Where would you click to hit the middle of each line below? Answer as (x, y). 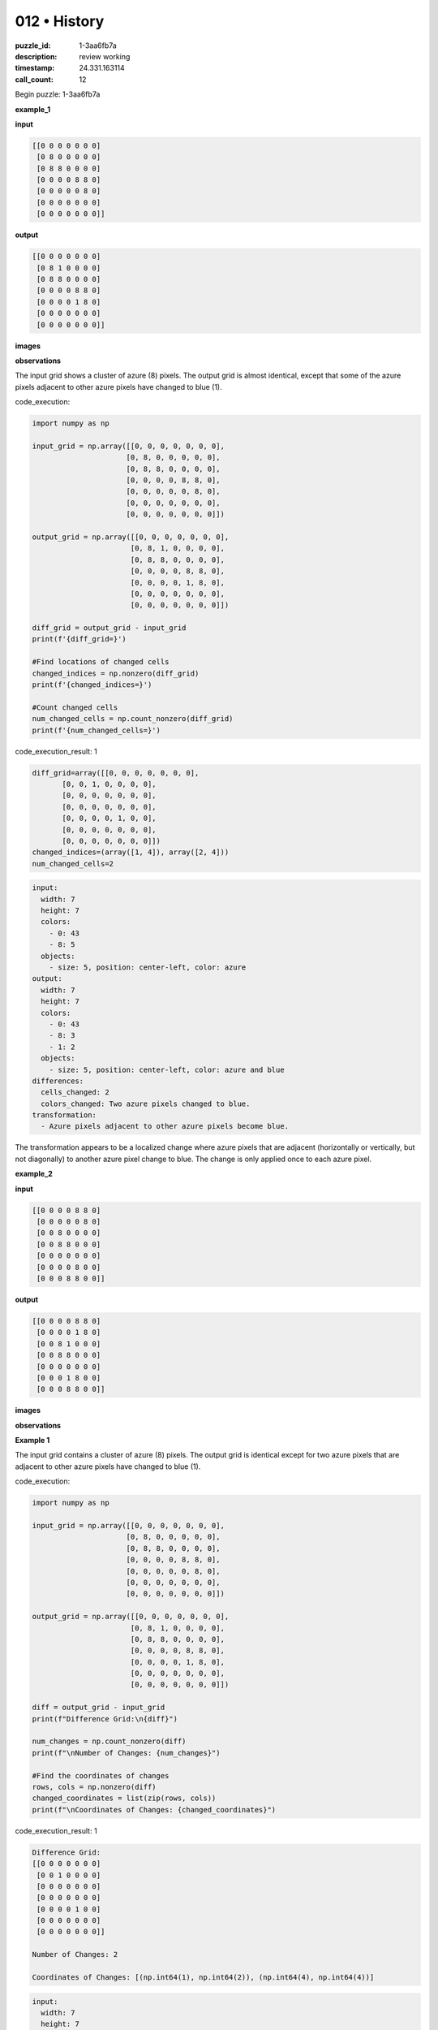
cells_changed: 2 (75, 1093)
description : (36, 56)
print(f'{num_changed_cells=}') (97, 730)
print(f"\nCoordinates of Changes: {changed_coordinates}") (154, 1810)
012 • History (60, 21)
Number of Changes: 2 (75, 1954)
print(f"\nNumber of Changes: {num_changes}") (126, 1753)
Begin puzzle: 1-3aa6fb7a (58, 94)
